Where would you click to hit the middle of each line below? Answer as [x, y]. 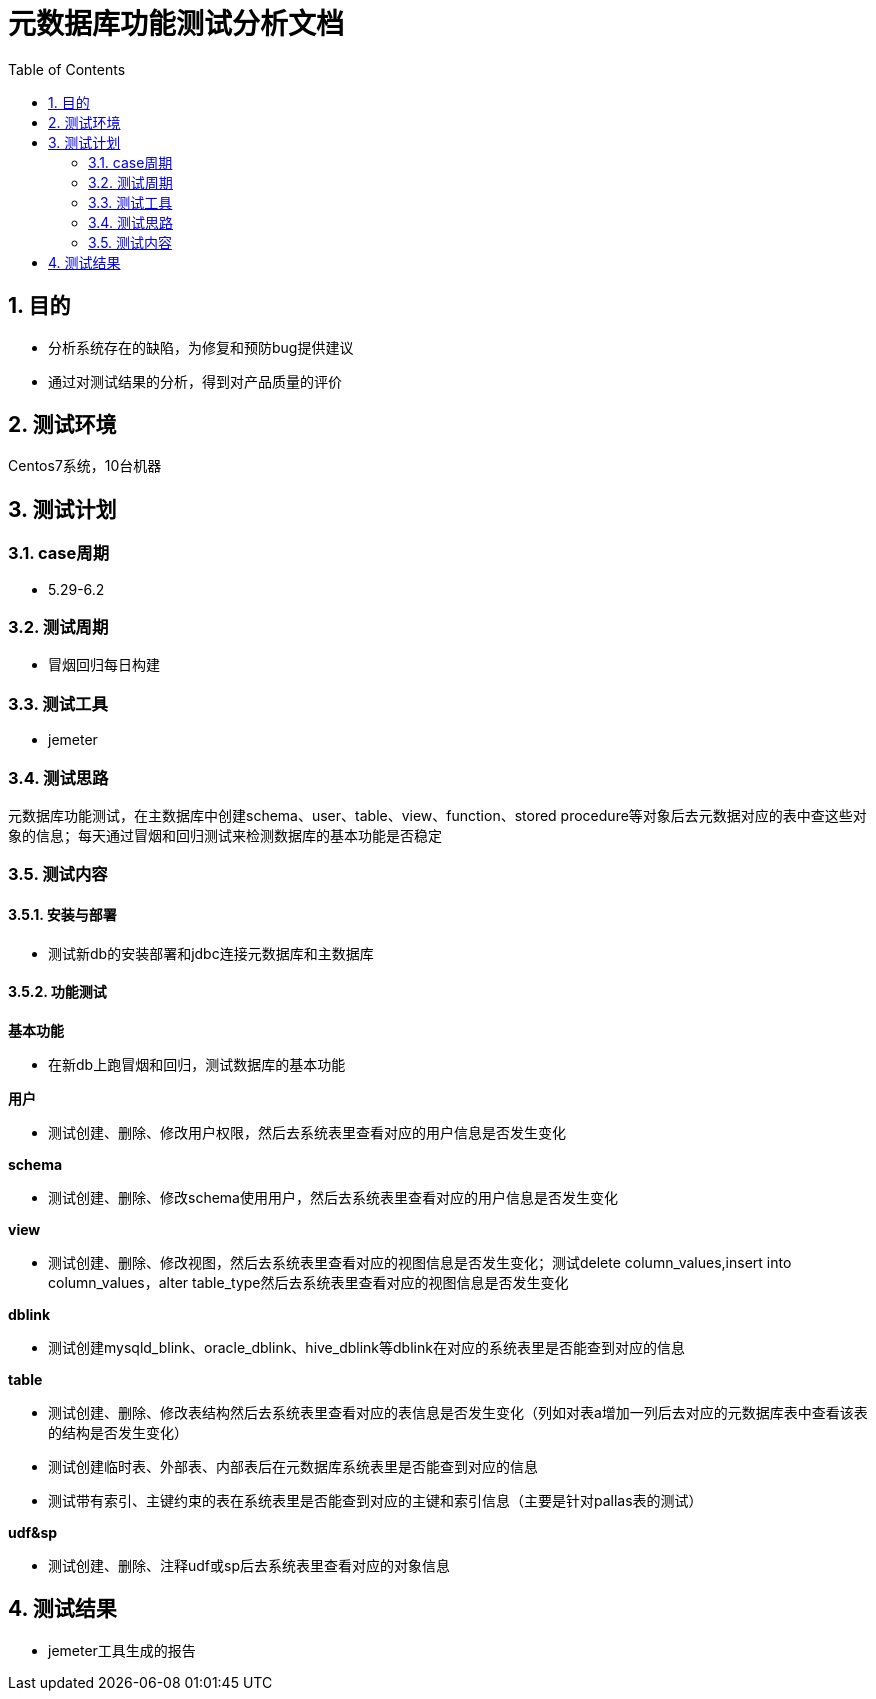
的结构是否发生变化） [118, 1432]
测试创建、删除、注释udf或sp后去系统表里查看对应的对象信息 [249, 1565]
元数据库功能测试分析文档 [176, 24]
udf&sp [33, 1532]
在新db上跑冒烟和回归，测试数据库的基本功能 [197, 1064]
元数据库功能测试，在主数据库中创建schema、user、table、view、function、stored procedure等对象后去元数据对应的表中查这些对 [437, 815]
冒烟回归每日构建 [104, 665]
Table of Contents [67, 69]
